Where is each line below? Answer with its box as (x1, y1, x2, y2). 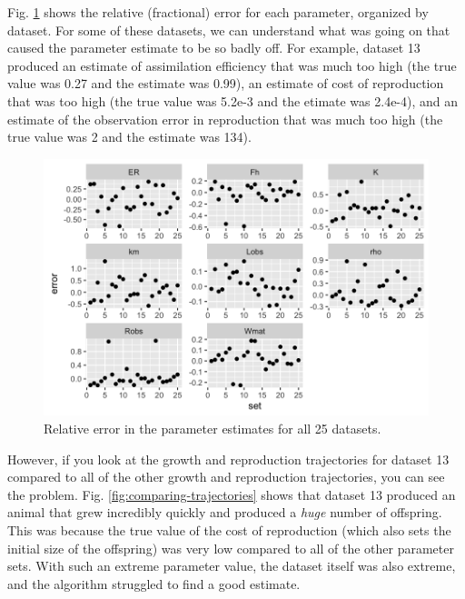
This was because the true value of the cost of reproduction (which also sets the (7, 520, 451, 539)
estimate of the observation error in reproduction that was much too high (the (7, 109, 443, 128)
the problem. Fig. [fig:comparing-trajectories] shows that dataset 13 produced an (7, 484, 456, 504)
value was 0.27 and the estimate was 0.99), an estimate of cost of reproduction (7, 74, 444, 93)
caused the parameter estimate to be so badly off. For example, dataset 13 (7, 38, 420, 57)
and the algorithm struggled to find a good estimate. (7, 574, 301, 593)
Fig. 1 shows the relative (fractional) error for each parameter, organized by (7, 3, 429, 21)
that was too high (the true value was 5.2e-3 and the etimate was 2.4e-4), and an (7, 91, 459, 110)
